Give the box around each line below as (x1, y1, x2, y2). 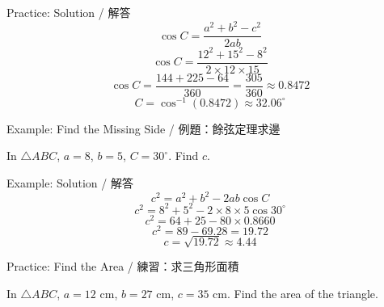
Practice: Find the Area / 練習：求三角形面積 (6, 258, 239, 275)
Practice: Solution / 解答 (6, 4, 131, 20)
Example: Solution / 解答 (6, 175, 133, 191)
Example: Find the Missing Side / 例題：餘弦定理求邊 (6, 120, 281, 137)
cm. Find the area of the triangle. (213, 284, 378, 301)
